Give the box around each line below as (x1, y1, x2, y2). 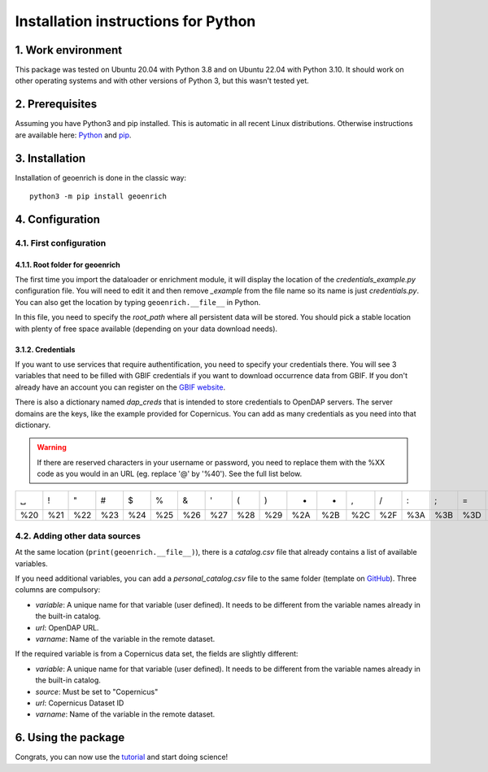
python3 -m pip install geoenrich (29, 192, 167, 201)
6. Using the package (15, 731, 125, 744)
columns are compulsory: (15, 585, 101, 595)
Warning (37, 443, 67, 452)
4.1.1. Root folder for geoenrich (15, 260, 121, 269)
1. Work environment (15, 43, 122, 57)
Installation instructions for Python (15, 12, 256, 30)
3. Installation (15, 151, 86, 165)
